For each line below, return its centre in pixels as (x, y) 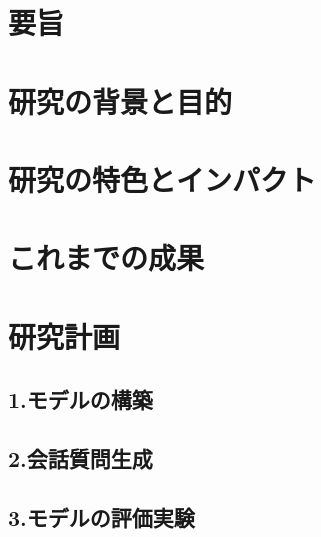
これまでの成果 (106, 257)
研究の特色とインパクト (162, 178)
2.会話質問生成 (80, 458)
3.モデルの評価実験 (101, 516)
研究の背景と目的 (120, 100)
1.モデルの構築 (80, 399)
